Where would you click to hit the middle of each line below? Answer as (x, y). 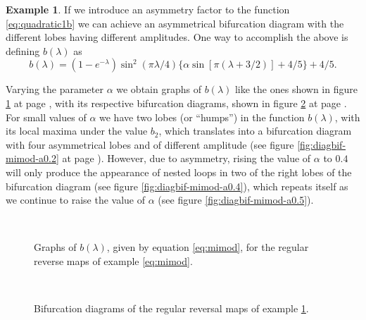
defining (23, 50)
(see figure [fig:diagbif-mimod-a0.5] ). (236, 200)
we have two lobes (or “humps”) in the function (202, 117)
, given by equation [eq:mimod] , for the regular (208, 247)
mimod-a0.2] (32, 158)
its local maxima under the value (77, 131)
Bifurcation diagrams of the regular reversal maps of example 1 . (171, 308)
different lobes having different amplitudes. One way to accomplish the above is (177, 37)
